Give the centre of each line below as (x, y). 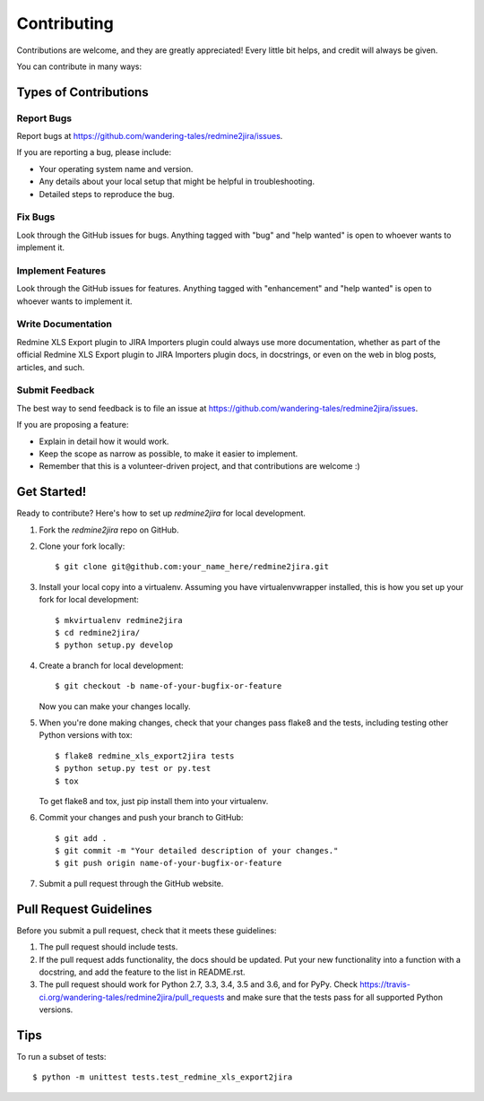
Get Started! (52, 492)
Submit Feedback (56, 390)
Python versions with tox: (86, 735)
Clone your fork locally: (82, 546)
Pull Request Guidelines (84, 909)
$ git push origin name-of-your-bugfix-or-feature (169, 863)
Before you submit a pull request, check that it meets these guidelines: (147, 930)
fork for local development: (89, 600)
